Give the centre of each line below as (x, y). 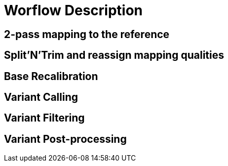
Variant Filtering (44, 118)
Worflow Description (73, 10)
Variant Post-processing (65, 139)
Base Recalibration (51, 76)
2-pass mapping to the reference (87, 34)
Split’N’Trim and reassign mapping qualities (114, 55)
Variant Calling (41, 97)
